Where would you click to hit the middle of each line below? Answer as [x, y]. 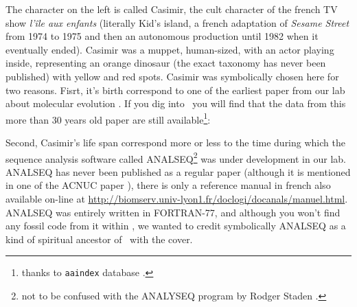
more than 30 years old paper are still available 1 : [108, 118]
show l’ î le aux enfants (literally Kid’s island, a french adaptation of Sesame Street [177, 22]
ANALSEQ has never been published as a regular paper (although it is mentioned [178, 171]
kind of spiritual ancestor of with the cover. [99, 239]
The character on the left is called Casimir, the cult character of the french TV [172, 9]
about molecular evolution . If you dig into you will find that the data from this [176, 103]
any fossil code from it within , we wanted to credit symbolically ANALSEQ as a [176, 226]
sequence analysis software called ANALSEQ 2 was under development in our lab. [176, 157]
